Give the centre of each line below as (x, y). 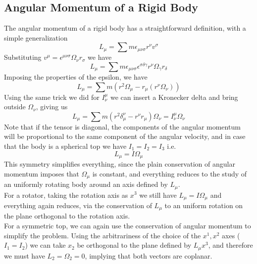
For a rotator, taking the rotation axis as (66, 195)
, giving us (52, 107)
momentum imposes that (42, 173)
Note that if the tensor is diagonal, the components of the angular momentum (122, 126)
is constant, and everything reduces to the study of (170, 173)
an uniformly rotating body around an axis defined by (86, 184)
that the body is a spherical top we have (65, 146)
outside (15, 107)
